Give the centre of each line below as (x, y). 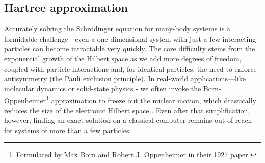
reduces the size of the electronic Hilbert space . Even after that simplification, (127, 110)
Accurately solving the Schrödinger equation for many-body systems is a (117, 29)
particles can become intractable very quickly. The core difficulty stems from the (130, 48)
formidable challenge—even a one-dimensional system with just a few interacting (130, 38)
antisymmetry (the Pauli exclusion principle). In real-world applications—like (125, 78)
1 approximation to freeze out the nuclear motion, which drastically (151, 100)
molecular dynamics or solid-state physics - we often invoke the (103, 88)
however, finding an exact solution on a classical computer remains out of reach (128, 120)
